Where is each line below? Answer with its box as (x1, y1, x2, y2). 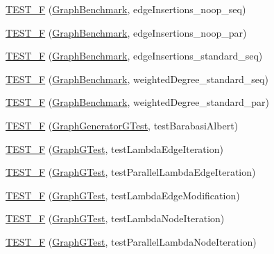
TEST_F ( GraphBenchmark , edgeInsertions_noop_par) (6, 25, 247, 39)
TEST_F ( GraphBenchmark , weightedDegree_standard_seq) (6, 71, 268, 86)
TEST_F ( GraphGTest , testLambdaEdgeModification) (6, 188, 240, 202)
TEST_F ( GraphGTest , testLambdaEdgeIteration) (6, 141, 223, 156)
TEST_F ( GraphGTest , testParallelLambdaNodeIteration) (6, 234, 257, 248)
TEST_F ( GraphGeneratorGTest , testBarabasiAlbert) (6, 118, 239, 132)
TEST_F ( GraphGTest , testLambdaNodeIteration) (6, 211, 225, 226)
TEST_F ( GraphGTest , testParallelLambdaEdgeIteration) (6, 165, 256, 179)
